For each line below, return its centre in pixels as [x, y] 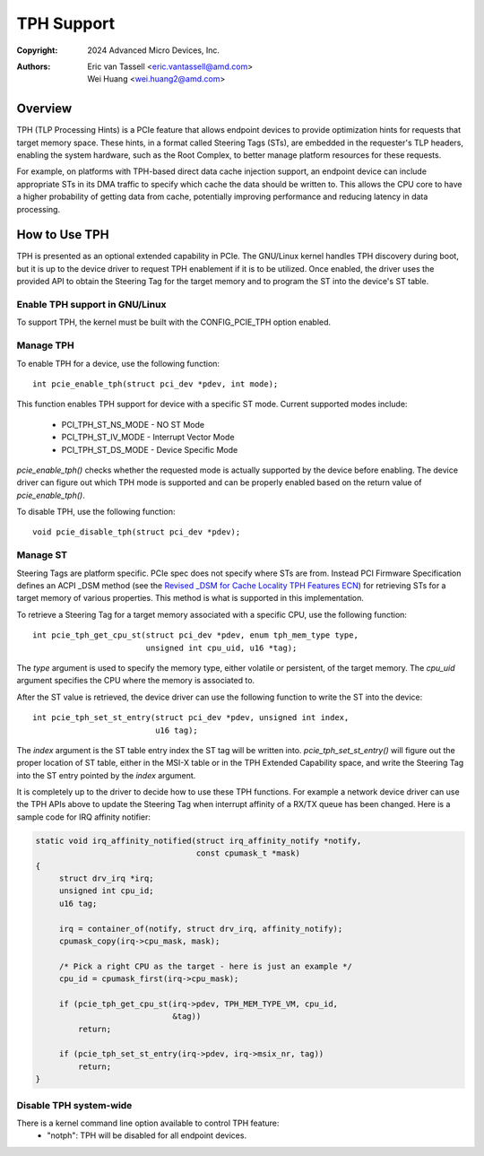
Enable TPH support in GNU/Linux [91, 305]
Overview [44, 109]
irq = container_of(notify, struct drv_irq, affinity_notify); [201, 929]
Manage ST [42, 555]
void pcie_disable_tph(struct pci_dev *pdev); [137, 532]
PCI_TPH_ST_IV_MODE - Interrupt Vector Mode [148, 437]
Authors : [34, 66]
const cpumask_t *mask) [248, 853]
